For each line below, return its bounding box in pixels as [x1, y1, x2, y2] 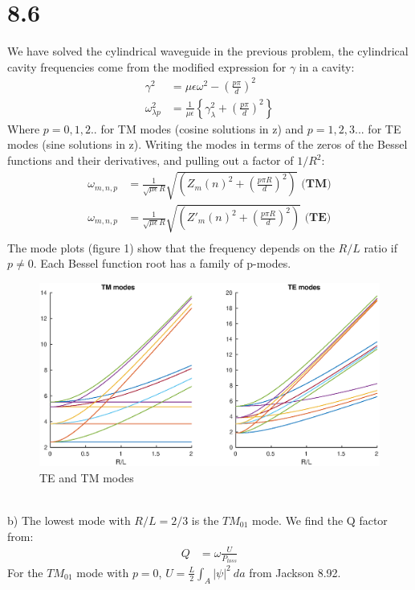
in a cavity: [299, 58, 355, 75]
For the [7, 563, 43, 580]
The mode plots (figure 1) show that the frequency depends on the [7, 239, 335, 256]
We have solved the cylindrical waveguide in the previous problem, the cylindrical [7, 43, 409, 59]
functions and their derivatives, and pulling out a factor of [7, 152, 294, 169]
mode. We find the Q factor [252, 511, 388, 528]
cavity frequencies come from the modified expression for [7, 58, 287, 75]
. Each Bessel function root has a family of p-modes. [33, 255, 291, 272]
